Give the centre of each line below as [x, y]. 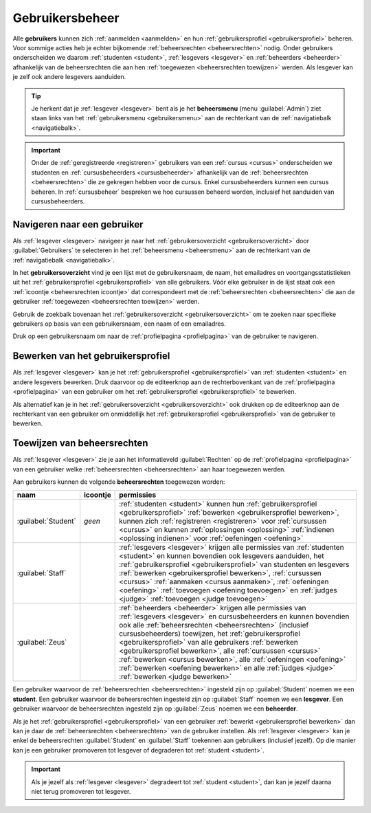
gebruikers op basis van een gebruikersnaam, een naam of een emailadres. [119, 324]
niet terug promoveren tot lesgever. [81, 791]
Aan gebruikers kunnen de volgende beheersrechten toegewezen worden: [119, 482]
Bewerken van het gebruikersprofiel [91, 356]
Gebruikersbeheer [66, 18]
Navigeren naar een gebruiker [78, 224]
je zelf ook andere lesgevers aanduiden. [69, 77]
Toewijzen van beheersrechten [80, 443]
